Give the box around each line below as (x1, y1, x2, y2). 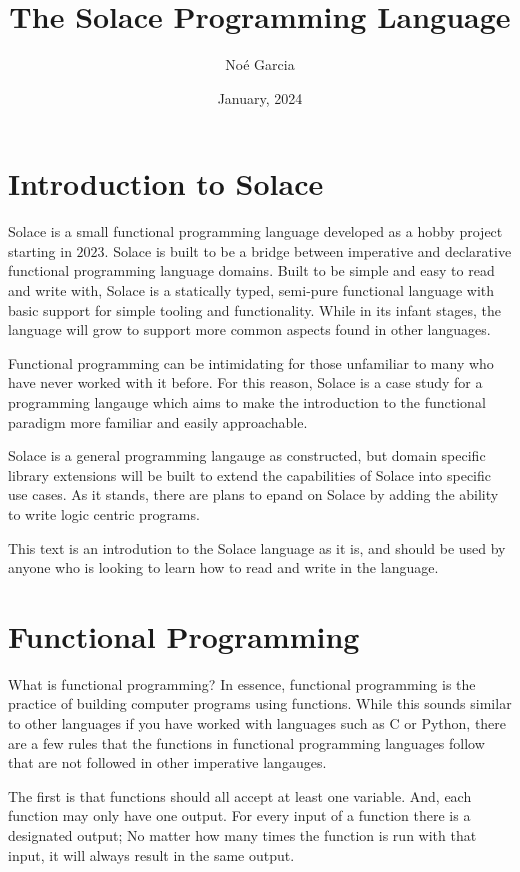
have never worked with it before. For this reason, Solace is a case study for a (8, 372, 483, 393)
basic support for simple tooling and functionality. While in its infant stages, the (8, 299, 501, 320)
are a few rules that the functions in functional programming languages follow (8, 732, 485, 753)
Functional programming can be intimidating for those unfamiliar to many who (8, 352, 494, 373)
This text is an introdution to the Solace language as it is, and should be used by (8, 537, 506, 558)
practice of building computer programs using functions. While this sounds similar (8, 693, 512, 714)
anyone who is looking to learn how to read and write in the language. (8, 557, 439, 578)
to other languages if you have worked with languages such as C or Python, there (8, 713, 507, 734)
